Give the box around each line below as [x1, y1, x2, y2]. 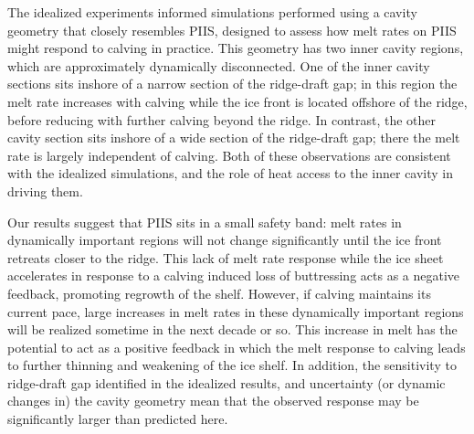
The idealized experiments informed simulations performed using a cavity [7, 3, 417, 21]
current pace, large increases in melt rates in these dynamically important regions [7, 302, 464, 321]
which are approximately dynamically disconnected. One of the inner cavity [7, 56, 430, 75]
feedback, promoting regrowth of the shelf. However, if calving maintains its [7, 283, 431, 302]
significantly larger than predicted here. [7, 409, 228, 429]
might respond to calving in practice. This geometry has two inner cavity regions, [7, 38, 464, 58]
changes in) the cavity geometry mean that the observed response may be [7, 391, 419, 410]
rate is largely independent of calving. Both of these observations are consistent [7, 145, 451, 164]
